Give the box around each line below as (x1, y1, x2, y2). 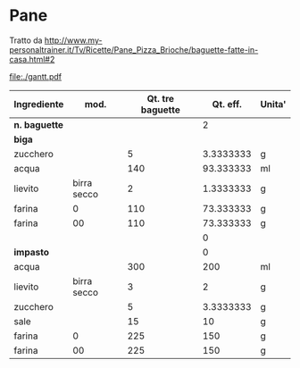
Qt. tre (146, 92, 175, 105)
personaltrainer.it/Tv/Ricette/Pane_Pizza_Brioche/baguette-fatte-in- (9, 44, 259, 54)
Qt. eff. (212, 97, 243, 110)
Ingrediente (13, 97, 64, 110)
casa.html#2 (9, 54, 55, 64)
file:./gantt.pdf (9, 71, 62, 81)
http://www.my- (44, 35, 103, 46)
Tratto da (9, 35, 43, 46)
